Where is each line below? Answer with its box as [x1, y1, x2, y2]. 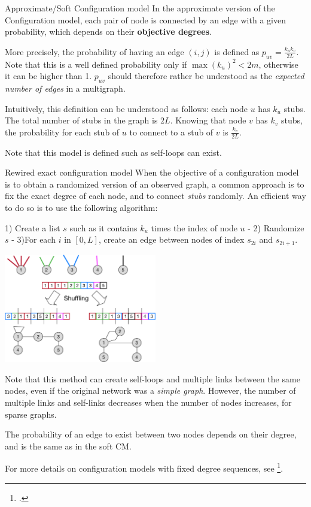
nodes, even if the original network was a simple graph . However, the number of [5, 384, 296, 397]
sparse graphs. [5, 408, 57, 420]
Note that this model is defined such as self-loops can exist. [5, 146, 222, 158]
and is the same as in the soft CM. [5, 439, 132, 452]
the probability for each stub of [5, 125, 120, 138]
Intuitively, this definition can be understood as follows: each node [5, 102, 248, 114]
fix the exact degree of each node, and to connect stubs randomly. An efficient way [5, 189, 306, 202]
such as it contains [69, 221, 138, 234]
